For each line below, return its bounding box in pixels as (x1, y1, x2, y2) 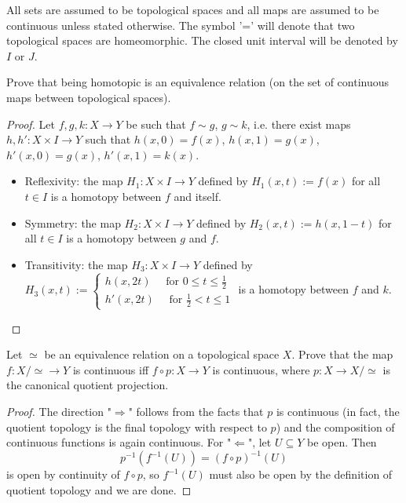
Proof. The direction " (6, 403, 112, 419)
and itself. (174, 188, 221, 204)
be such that (126, 115, 186, 132)
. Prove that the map (291, 346, 393, 363)
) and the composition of (276, 418, 395, 435)
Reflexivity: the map (24, 173, 123, 189)
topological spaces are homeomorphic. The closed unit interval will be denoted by (6, 32, 398, 49)
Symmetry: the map (24, 214, 121, 231)
